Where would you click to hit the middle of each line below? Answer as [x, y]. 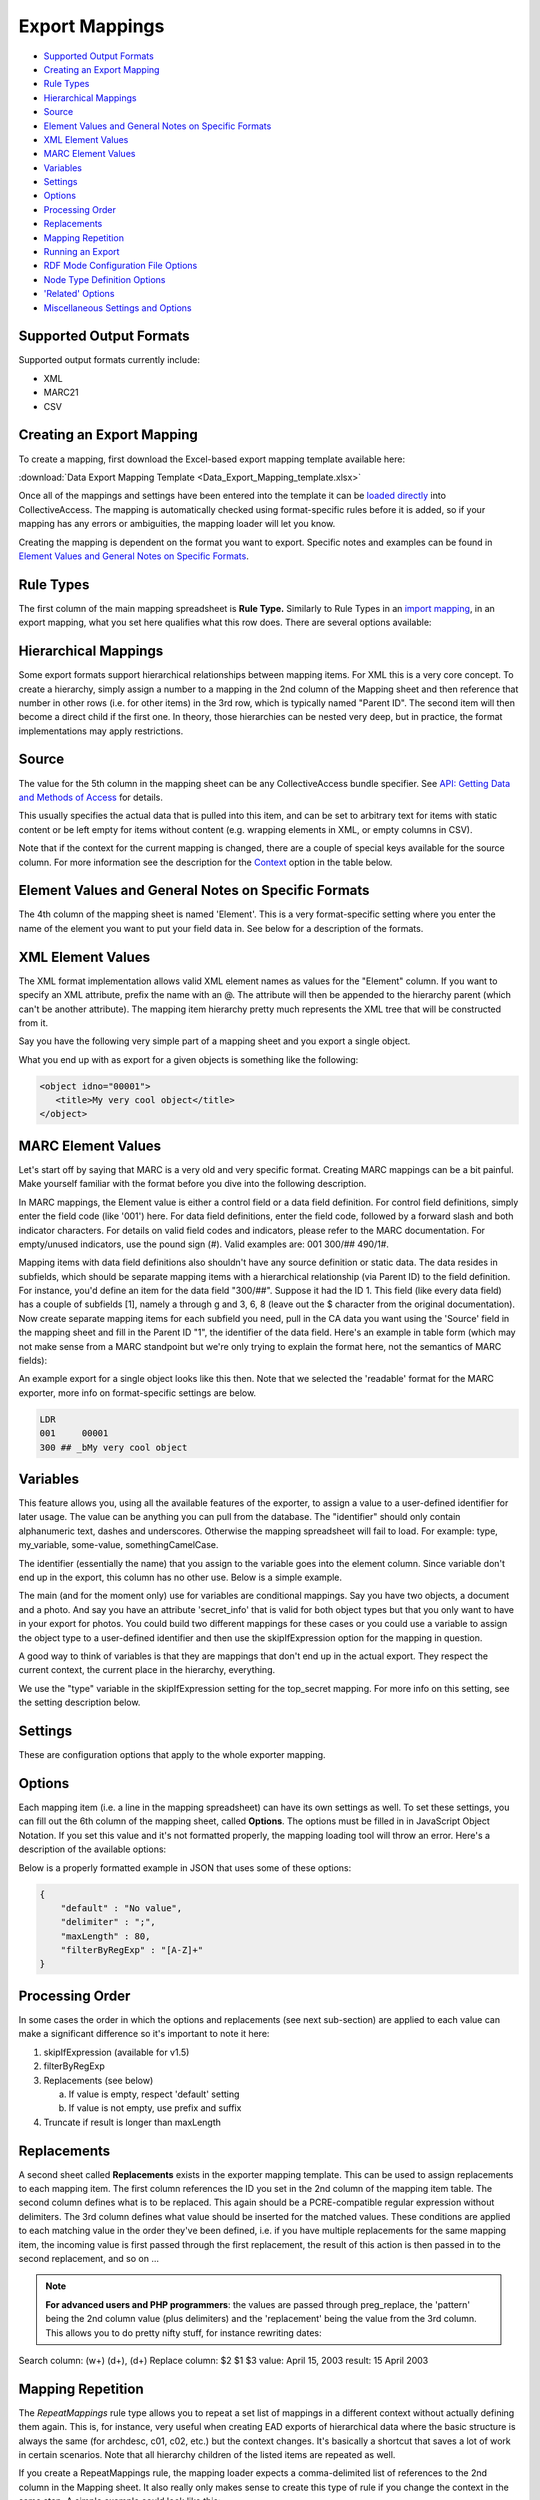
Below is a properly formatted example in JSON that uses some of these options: [185, 1867]
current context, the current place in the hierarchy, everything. [147, 1670]
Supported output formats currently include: [109, 360]
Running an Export [81, 252]
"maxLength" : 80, [105, 1936]
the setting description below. [79, 1702]
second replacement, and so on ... [89, 2258]
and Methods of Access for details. [91, 797]
